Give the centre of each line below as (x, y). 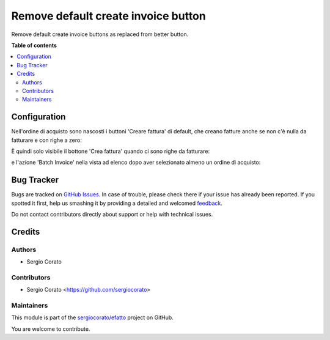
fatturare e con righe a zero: (46, 140)
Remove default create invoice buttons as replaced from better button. (100, 34)
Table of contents (34, 45)
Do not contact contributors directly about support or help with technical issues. (112, 215)
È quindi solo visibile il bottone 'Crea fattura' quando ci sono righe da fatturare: (111, 151)
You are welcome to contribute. (51, 329)
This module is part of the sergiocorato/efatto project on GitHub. (92, 317)
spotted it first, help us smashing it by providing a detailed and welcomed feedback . (117, 203)
